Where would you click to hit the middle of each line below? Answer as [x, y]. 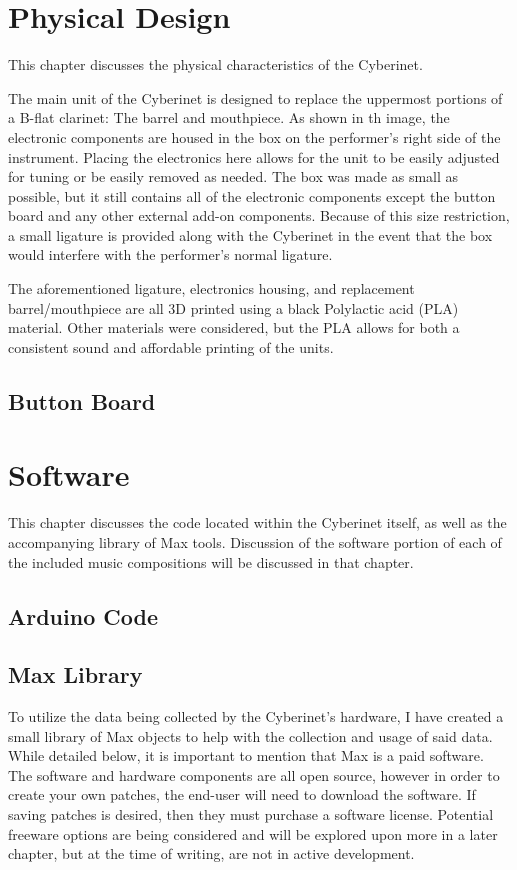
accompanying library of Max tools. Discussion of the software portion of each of [255, 541]
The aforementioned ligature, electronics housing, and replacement [211, 288]
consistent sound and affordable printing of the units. [171, 346]
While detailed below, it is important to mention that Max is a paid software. [246, 755]
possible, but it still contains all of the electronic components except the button [252, 195]
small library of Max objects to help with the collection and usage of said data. [250, 735]
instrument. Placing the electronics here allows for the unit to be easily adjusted [254, 156]
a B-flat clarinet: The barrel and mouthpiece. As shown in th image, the [229, 117]
